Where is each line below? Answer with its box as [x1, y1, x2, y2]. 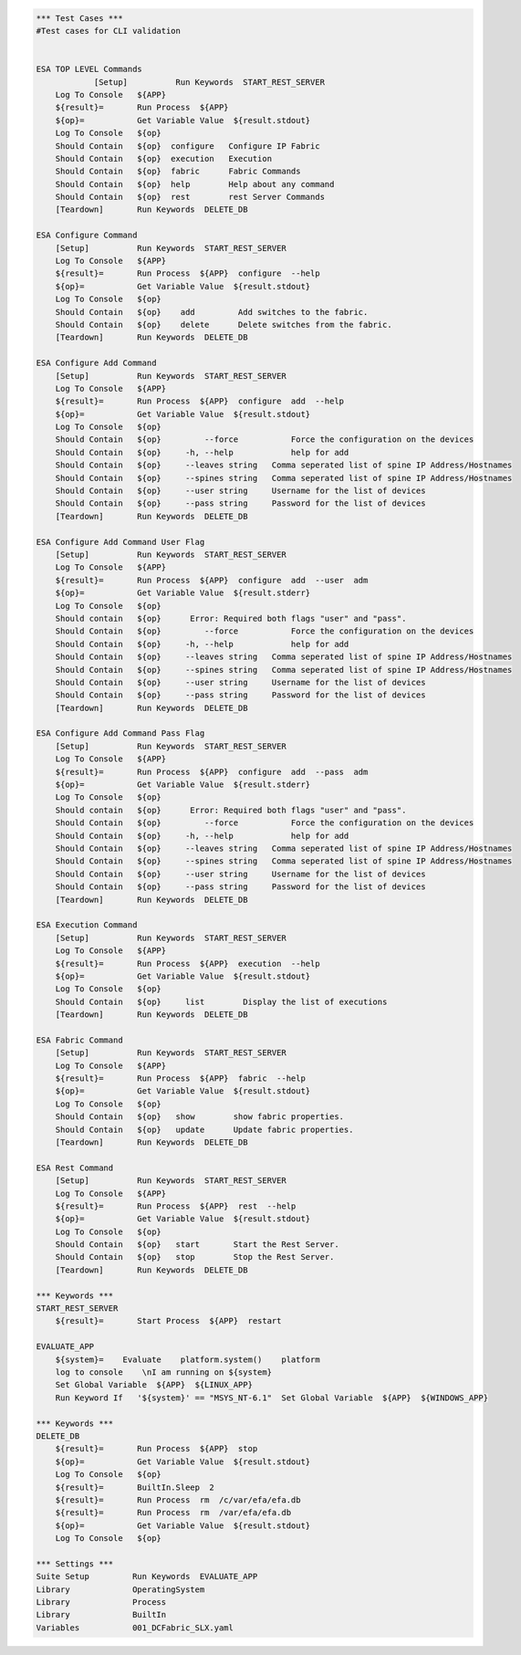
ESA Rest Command [36, 1162, 114, 1173]
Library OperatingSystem [36, 1584, 205, 1595]
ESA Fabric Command [36, 1034, 123, 1045]
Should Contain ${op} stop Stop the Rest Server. [55, 1252, 335, 1262]
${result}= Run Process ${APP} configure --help [55, 268, 320, 278]
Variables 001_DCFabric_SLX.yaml [36, 1622, 234, 1633]
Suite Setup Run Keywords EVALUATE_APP [36, 1571, 258, 1582]
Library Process [36, 1597, 167, 1608]
